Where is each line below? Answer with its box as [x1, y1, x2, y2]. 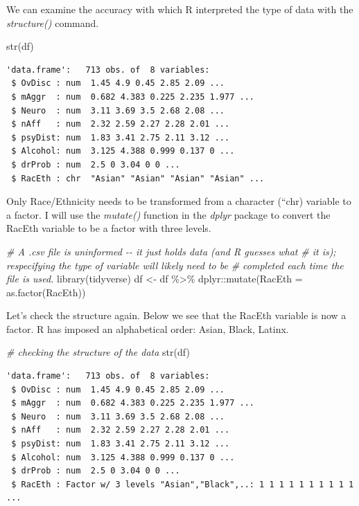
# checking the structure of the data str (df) [6, 345, 190, 359]
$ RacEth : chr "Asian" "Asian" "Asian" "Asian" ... [11, 173, 265, 183]
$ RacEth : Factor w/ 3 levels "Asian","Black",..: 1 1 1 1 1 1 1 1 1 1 [11, 479, 354, 489]
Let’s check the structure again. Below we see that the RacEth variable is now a [6, 308, 347, 323]
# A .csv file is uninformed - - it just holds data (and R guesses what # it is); [6, 244, 336, 258]
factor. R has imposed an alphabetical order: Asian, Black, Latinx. [6, 321, 289, 336]
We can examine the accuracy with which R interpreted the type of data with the [6, 2, 353, 16]
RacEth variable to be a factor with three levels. [6, 221, 211, 235]
